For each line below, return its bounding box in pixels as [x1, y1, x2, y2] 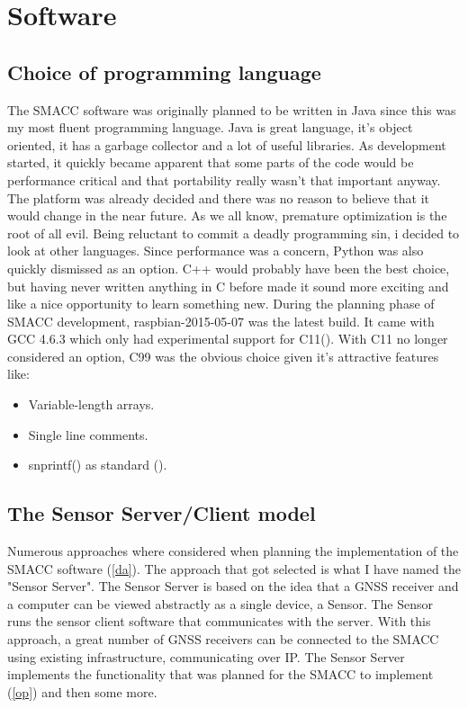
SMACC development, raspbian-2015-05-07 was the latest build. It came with [7, 311, 435, 330]
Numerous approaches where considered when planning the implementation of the [7, 542, 459, 560]
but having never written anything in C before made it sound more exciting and [7, 276, 449, 295]
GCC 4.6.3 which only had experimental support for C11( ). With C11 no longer [7, 329, 448, 348]
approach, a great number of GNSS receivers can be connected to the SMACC [7, 630, 439, 649]
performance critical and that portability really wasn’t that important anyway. [7, 170, 441, 189]
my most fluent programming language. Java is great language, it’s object [7, 118, 413, 137]
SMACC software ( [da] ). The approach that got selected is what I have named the [7, 559, 461, 578]
